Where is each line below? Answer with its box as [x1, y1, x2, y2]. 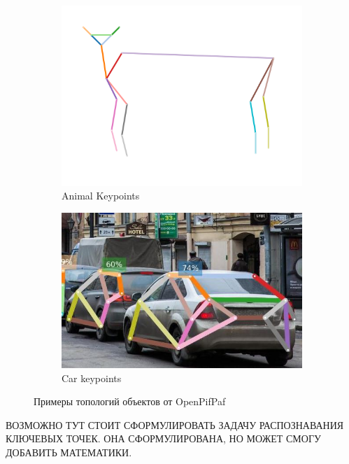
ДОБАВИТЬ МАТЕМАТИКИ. [6, 444, 132, 459]
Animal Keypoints [62, 188, 140, 203]
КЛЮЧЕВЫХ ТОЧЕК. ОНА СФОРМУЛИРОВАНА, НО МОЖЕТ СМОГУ [6, 431, 321, 446]
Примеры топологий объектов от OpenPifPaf [34, 394, 226, 409]
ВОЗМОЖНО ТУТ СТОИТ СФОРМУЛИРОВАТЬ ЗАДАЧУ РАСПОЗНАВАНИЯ [6, 417, 344, 432]
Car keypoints [62, 370, 122, 385]
